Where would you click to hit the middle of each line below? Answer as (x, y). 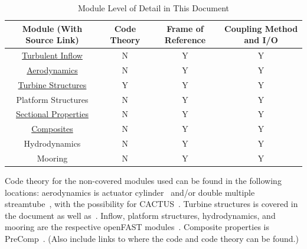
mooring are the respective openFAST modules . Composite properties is (137, 227)
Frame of (185, 28)
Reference (185, 40)
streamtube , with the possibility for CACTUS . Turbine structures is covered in (151, 204)
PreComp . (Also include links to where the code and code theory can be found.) (152, 238)
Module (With (52, 28)
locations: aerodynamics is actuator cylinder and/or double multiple (130, 192)
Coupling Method (261, 28)
